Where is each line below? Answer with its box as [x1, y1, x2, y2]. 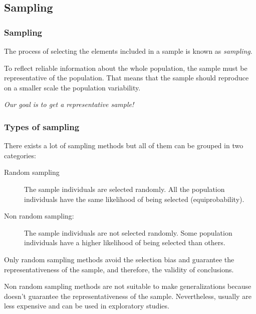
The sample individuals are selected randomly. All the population [24, 183, 225, 194]
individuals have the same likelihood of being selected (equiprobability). [24, 193, 244, 204]
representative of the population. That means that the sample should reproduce [4, 72, 249, 83]
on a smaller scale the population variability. [4, 82, 141, 92]
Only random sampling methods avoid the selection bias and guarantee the [4, 254, 234, 264]
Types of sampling [4, 120, 80, 133]
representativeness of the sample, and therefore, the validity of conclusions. [4, 264, 234, 274]
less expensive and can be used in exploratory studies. [4, 300, 169, 311]
